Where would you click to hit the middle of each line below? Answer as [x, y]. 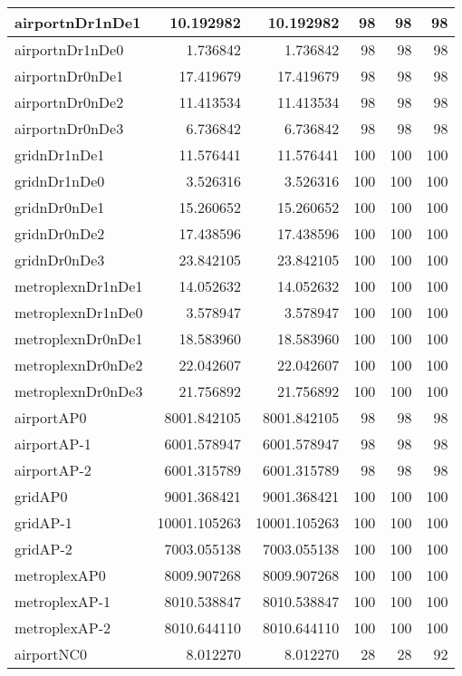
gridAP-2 [43, 549]
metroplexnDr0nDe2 [79, 365]
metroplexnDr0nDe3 [79, 391]
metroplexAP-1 [63, 601]
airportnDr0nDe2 [69, 102]
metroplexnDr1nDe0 [79, 312]
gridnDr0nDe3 [60, 260]
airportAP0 [51, 417]
